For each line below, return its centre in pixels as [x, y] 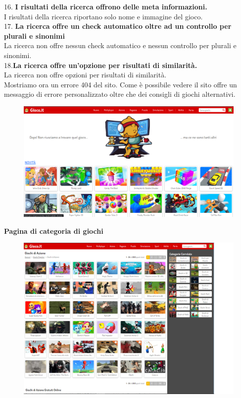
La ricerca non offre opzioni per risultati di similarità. [85, 75]
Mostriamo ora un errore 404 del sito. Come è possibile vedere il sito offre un [120, 84]
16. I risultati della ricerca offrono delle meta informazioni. [106, 6]
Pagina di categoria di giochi [54, 231]
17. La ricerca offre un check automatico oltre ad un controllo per [118, 26]
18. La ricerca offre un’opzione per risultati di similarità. [101, 65]
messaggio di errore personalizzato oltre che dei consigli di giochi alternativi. [120, 94]
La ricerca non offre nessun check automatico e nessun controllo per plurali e [120, 45]
